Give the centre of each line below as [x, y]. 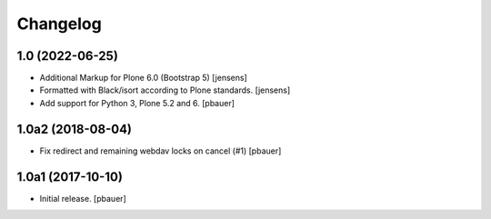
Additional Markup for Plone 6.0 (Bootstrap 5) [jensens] [143, 78]
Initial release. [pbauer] [83, 198]
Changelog [59, 24]
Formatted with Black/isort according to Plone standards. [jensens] [165, 90]
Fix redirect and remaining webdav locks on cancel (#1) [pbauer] [160, 151]
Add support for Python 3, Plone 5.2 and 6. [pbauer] [137, 103]
